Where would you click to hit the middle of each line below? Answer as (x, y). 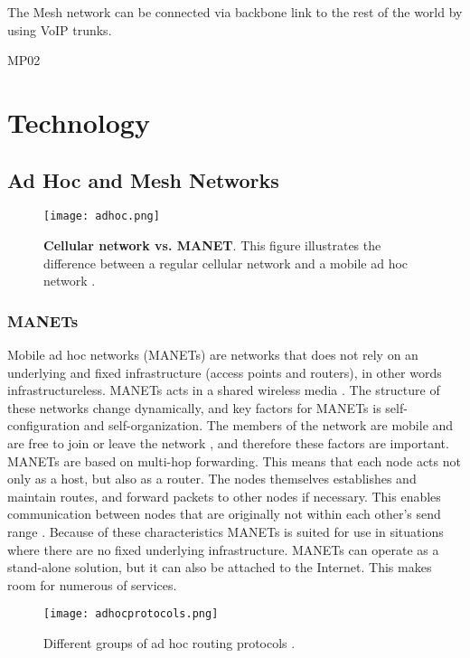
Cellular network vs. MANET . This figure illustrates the (212, 245)
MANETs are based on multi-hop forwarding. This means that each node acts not (234, 461)
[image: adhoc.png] (102, 216)
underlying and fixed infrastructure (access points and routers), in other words (225, 372)
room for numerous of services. (92, 584)
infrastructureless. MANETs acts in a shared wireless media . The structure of (224, 390)
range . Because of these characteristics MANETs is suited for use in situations (226, 531)
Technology (79, 122)
